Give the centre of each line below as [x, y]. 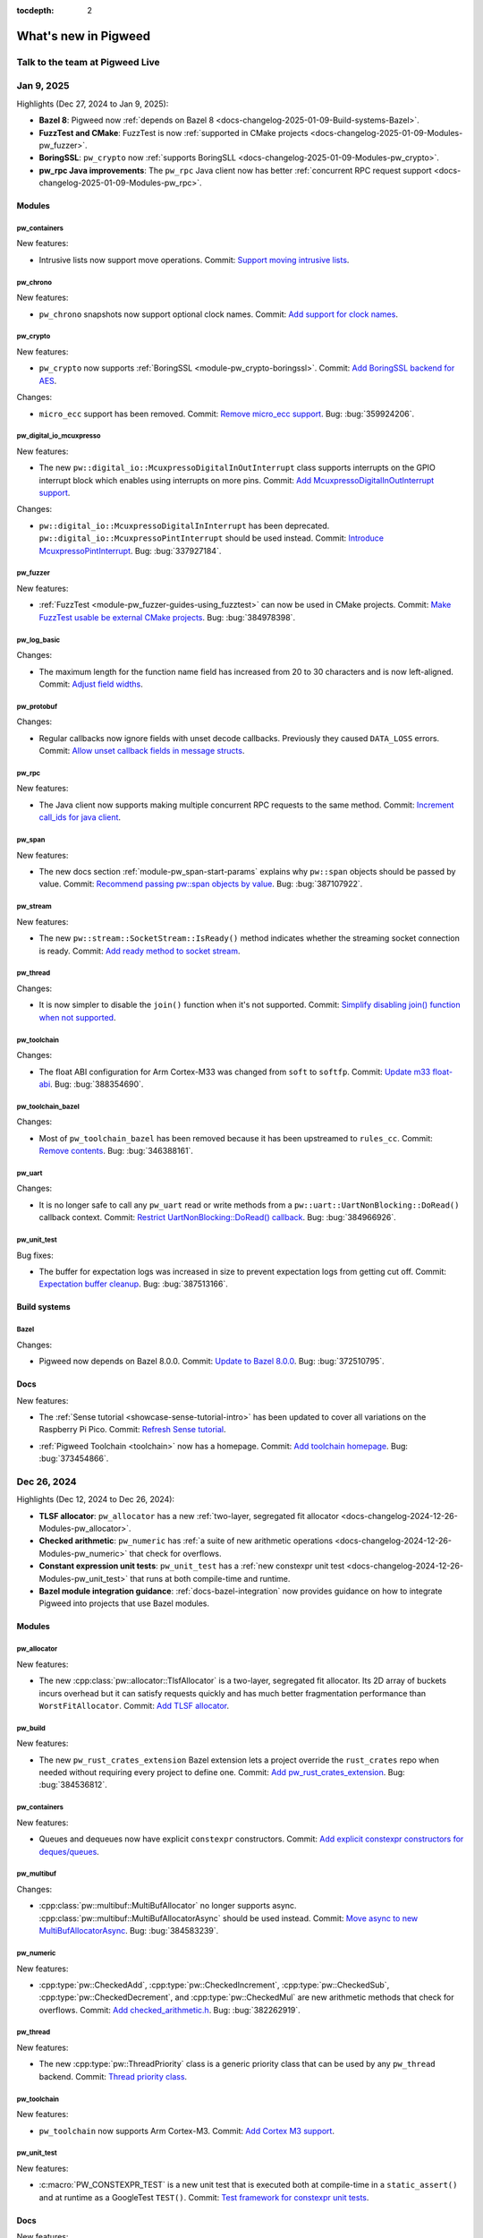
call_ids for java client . [80, 817]
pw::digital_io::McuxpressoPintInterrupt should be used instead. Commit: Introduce [212, 538]
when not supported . [77, 1017]
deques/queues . [69, 1851]
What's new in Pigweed [84, 36]
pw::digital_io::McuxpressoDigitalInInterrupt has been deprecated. [184, 525]
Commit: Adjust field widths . [91, 684]
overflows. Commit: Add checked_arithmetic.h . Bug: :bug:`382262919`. [170, 2010]
